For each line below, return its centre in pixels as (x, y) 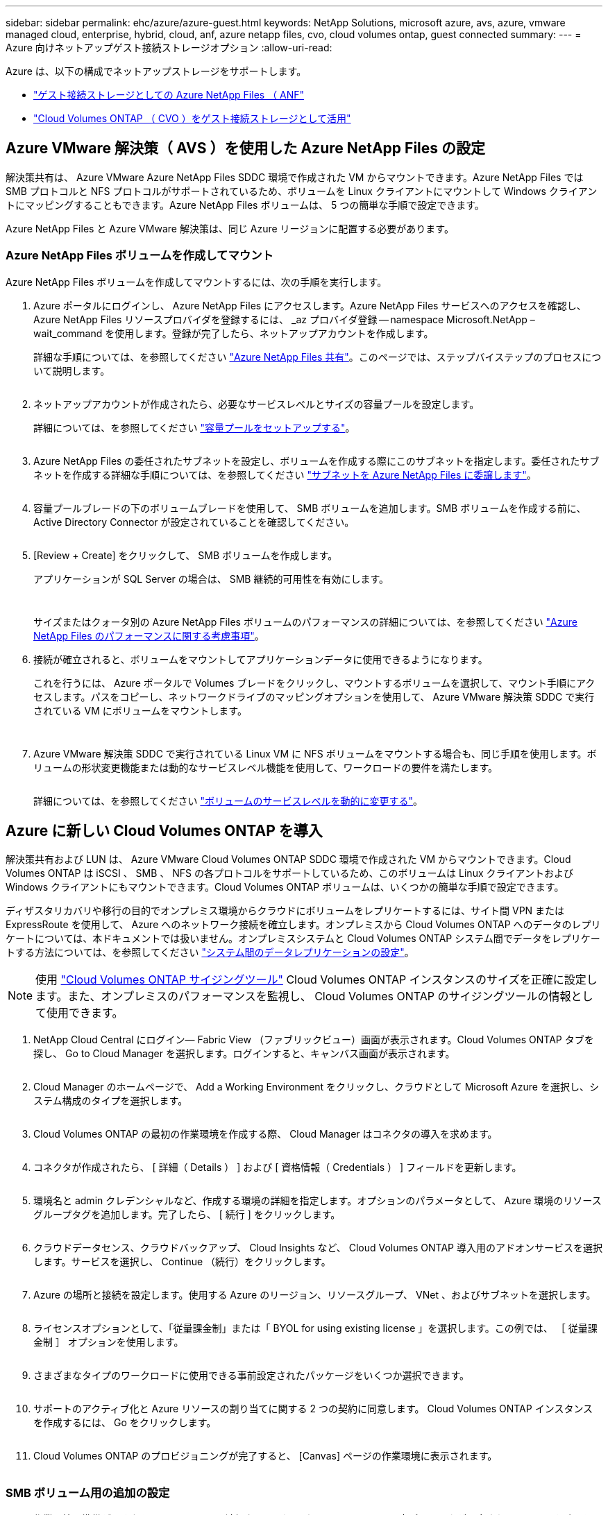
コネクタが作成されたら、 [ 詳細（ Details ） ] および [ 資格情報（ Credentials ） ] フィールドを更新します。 (278, 1167)
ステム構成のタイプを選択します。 (111, 1101)
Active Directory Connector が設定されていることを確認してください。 (194, 522)
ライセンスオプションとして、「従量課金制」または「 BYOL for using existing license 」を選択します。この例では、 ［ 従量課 (315, 1328)
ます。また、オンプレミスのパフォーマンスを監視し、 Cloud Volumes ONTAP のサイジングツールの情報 (303, 996)
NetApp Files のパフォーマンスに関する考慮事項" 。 (149, 635)
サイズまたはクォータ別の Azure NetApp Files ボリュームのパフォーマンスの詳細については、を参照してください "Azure (305, 622)
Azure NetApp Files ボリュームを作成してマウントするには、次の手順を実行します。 (196, 282)
